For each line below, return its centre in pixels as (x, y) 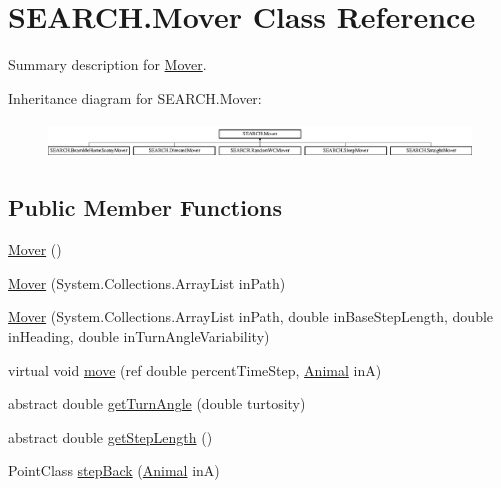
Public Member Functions (145, 207)
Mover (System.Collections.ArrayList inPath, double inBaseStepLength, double (251, 316)
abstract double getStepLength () (110, 436)
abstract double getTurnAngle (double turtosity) (157, 403)
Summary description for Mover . (107, 64)
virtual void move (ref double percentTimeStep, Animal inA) (195, 369)
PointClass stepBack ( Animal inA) (114, 470)
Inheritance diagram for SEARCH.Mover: (135, 97)
